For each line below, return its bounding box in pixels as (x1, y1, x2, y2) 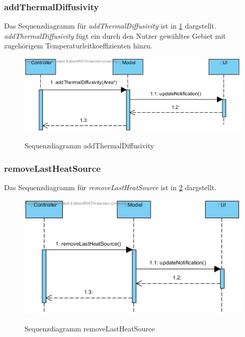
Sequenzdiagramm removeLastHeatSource (24, 323, 155, 333)
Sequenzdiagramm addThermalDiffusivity (24, 140, 154, 151)
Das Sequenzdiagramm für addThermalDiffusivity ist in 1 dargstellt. (4, 20, 216, 31)
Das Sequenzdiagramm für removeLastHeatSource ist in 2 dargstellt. (4, 182, 216, 193)
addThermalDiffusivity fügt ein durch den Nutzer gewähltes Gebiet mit (4, 30, 226, 41)
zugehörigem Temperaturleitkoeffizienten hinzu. (4, 40, 153, 51)
